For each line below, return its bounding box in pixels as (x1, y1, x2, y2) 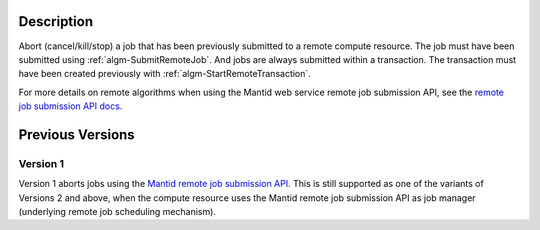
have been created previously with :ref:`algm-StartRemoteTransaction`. (18, 68, 312, 80)
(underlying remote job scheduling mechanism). (18, 206, 217, 218)
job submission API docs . (18, 100, 123, 112)
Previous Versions (18, 126, 135, 143)
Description (18, 13, 94, 30)
